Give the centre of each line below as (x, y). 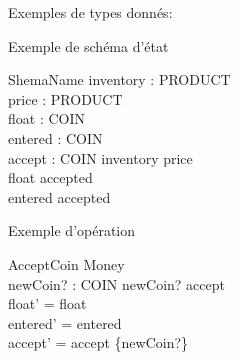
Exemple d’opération (72, 230)
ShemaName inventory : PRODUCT (119, 79)
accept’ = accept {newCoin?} (98, 342)
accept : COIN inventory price (100, 157)
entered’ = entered (65, 322)
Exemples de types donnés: (90, 12)
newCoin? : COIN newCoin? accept (116, 283)
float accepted (50, 177)
